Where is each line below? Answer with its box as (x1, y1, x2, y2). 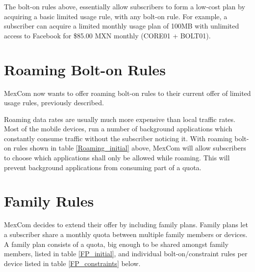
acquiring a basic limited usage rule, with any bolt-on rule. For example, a (4, 11, 228, 21)
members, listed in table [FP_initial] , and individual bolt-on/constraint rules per (4, 248, 248, 259)
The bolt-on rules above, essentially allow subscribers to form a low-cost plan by (4, 1, 245, 11)
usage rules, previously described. (4, 97, 104, 108)
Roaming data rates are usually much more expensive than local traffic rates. (4, 114, 235, 124)
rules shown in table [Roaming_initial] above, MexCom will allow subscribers (13, 143, 246, 153)
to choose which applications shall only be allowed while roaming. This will (4, 152, 230, 163)
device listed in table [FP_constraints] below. (4, 258, 141, 268)
